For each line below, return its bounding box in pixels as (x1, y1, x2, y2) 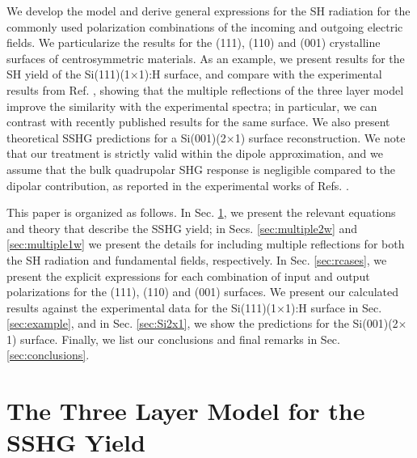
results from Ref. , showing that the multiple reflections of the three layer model (6, 81, 404, 98)
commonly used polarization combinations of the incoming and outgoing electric (6, 18, 403, 35)
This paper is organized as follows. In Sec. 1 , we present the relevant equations (6, 204, 396, 221)
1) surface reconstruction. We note (234, 129, 406, 146)
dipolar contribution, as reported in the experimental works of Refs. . (6, 176, 349, 193)
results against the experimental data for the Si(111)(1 (6, 299, 277, 316)
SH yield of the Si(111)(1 (6, 66, 130, 83)
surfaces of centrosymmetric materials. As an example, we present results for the (6, 49, 405, 66)
